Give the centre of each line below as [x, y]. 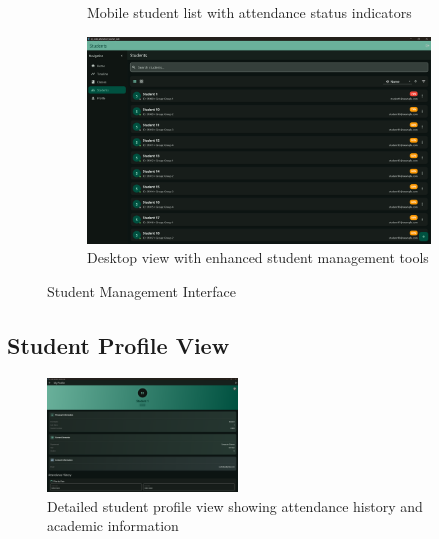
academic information [113, 525]
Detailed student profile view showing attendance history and [235, 505]
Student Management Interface [142, 290]
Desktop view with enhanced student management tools [258, 257]
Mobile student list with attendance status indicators [249, 12]
